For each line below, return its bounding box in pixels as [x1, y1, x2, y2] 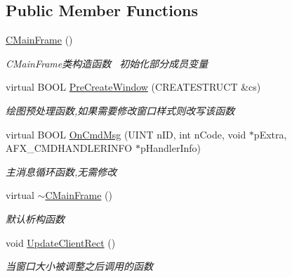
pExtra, [253, 127, 287, 141]
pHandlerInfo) [140, 141, 201, 155]
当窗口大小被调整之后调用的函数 [6, 259, 153, 273]
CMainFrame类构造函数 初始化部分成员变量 [6, 56, 208, 70]
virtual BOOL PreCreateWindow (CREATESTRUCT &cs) [6, 79, 261, 94]
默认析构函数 [6, 211, 65, 226]
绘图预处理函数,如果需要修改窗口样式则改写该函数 [6, 103, 235, 117]
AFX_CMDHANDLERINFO [6, 141, 133, 155]
